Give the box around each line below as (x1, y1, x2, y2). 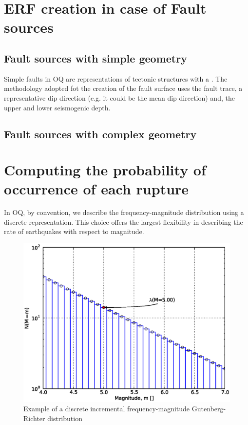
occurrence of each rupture (4, 179, 189, 199)
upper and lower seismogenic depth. (4, 102, 111, 112)
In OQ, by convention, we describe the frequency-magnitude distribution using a (4, 207, 244, 217)
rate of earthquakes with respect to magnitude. (4, 226, 144, 236)
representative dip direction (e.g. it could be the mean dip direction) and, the (4, 92, 235, 103)
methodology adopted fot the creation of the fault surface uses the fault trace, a (4, 83, 243, 93)
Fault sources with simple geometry (4, 50, 187, 65)
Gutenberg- (191, 404, 226, 414)
